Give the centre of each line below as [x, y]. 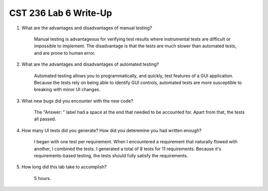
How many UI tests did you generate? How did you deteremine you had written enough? [112, 130]
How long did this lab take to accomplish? [64, 167]
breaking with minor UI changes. [67, 90]
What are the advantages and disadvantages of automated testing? [90, 64]
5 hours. [42, 178]
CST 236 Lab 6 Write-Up [61, 13]
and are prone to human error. [65, 53]
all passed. [45, 119]
